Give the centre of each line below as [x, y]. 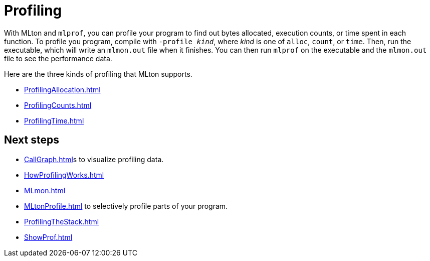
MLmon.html [45, 190]
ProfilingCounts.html [58, 105]
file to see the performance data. [58, 58]
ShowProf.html [48, 237]
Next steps [32, 140]
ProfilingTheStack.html [62, 221]
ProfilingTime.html [54, 120]
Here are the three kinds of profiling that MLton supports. [98, 74]
